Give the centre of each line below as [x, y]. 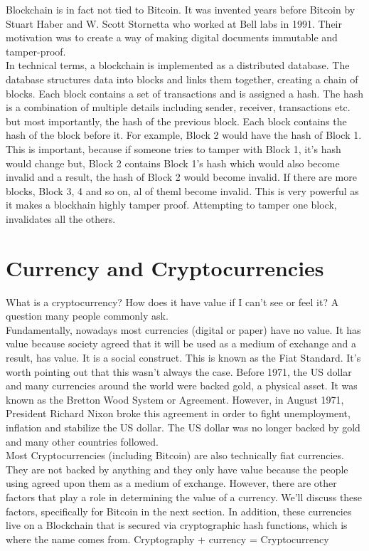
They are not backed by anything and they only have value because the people [177, 469]
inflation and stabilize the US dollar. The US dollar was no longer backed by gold [183, 427]
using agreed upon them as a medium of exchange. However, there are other [171, 483]
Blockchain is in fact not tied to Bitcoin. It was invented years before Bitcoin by [181, 9]
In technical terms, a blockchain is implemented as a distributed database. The [178, 65]
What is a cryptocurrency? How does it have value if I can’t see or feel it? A [172, 301]
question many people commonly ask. [87, 316]
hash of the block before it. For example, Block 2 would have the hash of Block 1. [184, 135]
